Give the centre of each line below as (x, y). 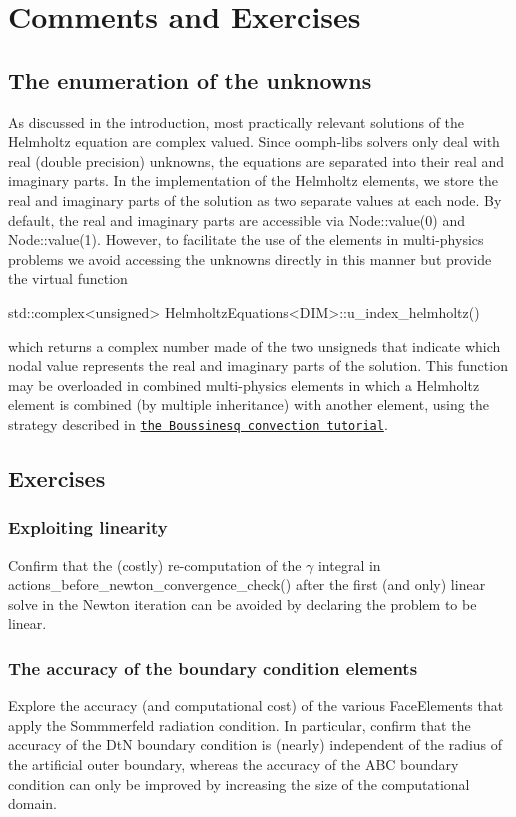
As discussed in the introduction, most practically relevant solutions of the (236, 121)
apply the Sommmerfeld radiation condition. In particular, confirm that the (239, 724)
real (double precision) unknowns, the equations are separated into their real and (256, 160)
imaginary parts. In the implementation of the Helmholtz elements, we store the (253, 180)
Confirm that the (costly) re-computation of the (155, 564)
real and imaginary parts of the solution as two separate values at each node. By (255, 199)
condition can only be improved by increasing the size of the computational (239, 783)
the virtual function (68, 278)
